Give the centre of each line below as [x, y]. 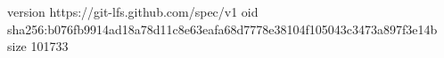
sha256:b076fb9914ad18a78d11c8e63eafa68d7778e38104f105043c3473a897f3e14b [222, 29]
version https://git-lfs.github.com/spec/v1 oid [133, 11]
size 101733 [38, 46]
